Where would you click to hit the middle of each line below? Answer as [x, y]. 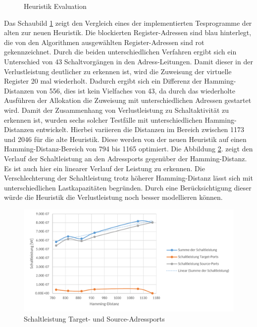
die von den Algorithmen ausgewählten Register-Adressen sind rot [104, 42]
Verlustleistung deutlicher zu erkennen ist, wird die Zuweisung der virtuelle [118, 71]
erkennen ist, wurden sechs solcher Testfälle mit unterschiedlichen [103, 119]
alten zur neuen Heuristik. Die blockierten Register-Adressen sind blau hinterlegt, [128, 32]
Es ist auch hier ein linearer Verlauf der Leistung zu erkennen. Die [104, 168]
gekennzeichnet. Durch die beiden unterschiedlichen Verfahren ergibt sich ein [120, 52]
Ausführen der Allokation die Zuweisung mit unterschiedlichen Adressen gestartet [128, 100]
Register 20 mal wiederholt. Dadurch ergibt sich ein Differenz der [103, 81]
